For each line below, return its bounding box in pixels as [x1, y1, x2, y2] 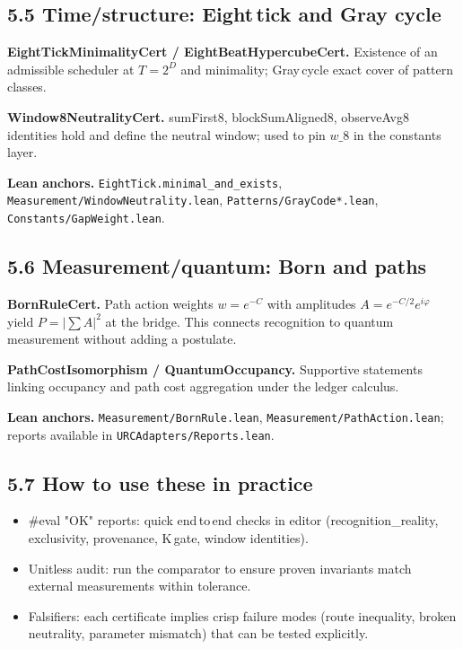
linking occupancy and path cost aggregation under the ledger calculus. [7, 377, 399, 396]
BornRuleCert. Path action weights [7, 294, 214, 312]
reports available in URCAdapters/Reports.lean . [7, 425, 275, 443]
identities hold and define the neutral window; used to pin [7, 125, 326, 144]
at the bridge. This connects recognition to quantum [105, 311, 394, 330]
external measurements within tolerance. [28, 576, 251, 595]
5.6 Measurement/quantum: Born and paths [7, 252, 427, 280]
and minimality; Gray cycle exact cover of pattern [180, 59, 454, 78]
